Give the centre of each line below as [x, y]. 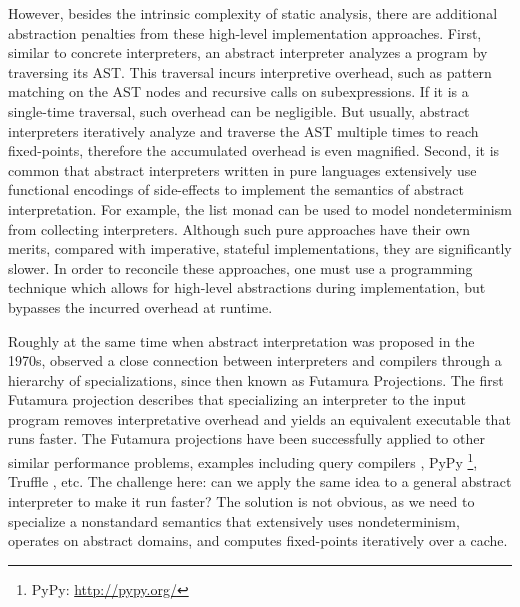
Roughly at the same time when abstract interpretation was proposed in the [241, 340]
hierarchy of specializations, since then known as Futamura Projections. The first [256, 379]
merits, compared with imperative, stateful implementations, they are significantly [260, 248]
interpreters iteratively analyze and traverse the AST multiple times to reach [243, 130]
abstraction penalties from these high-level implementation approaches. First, [245, 32]
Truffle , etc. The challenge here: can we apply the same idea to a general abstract [260, 481]
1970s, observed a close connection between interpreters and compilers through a [255, 360]
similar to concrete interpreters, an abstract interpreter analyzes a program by [248, 52]
